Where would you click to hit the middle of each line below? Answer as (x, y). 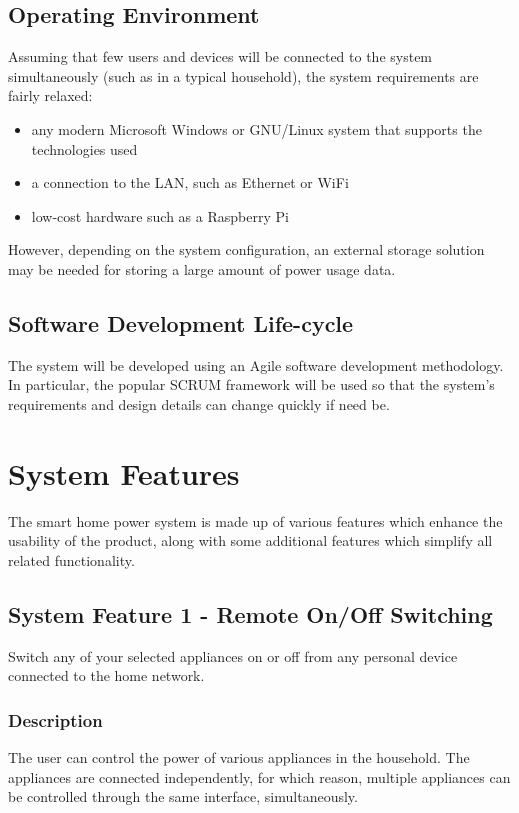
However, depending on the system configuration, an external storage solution (246, 249)
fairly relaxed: (50, 95)
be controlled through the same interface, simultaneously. (183, 796)
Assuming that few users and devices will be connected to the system (220, 56)
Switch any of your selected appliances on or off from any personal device (233, 655)
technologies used (84, 148)
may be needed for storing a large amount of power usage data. (202, 268)
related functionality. (71, 559)
